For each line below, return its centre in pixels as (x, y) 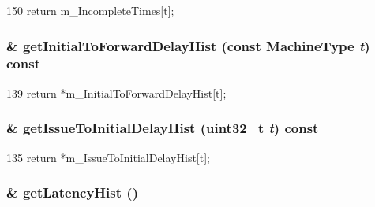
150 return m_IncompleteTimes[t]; (90, 10)
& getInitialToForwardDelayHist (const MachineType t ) (188, 45)
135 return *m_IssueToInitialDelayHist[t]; (108, 157)
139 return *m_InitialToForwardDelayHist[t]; (116, 92)
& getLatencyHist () (72, 192)
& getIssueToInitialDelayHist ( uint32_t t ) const (163, 128)
